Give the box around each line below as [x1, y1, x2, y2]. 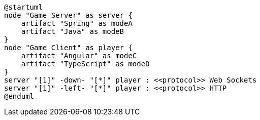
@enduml [4, 92, 35, 100]
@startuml [4, 3, 43, 11]
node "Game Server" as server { [4, 11, 133, 19]
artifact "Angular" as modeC [21, 52, 137, 60]
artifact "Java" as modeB [21, 27, 124, 35]
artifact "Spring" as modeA [21, 19, 133, 27]
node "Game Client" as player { [4, 44, 133, 52]
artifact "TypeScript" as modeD [21, 60, 150, 68]
